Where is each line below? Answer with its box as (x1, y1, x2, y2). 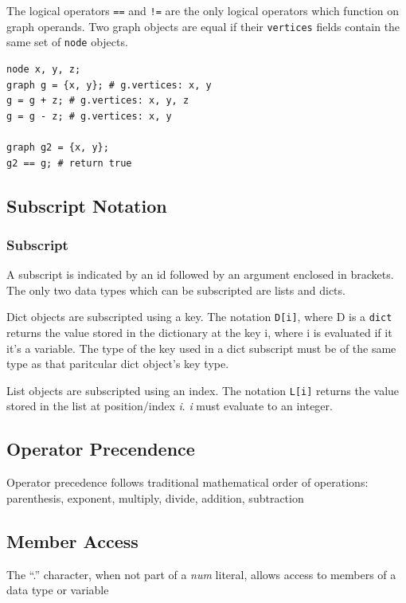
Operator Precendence (6, 437, 195, 461)
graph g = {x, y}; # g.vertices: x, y (6, 79, 212, 91)
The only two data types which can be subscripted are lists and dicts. (6, 281, 345, 298)
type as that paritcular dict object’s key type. (6, 355, 229, 372)
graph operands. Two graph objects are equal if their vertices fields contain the (6, 18, 400, 34)
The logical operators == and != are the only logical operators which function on (6, 2, 399, 18)
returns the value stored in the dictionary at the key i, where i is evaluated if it (6, 323, 392, 340)
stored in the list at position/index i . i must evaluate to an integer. (6, 397, 333, 414)
